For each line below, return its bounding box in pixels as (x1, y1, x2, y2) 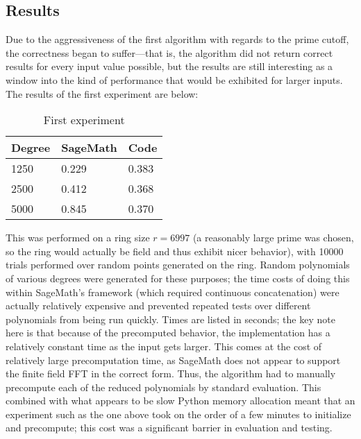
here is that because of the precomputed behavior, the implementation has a (6, 325, 330, 340)
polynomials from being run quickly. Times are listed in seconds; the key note (6, 311, 335, 326)
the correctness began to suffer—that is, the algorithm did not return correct (6, 45, 333, 60)
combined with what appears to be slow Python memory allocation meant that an (6, 393, 355, 408)
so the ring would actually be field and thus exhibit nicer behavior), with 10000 (6, 243, 344, 258)
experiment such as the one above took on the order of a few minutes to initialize (6, 406, 351, 421)
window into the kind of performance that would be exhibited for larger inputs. (6, 72, 343, 87)
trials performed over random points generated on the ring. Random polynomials (6, 257, 350, 272)
